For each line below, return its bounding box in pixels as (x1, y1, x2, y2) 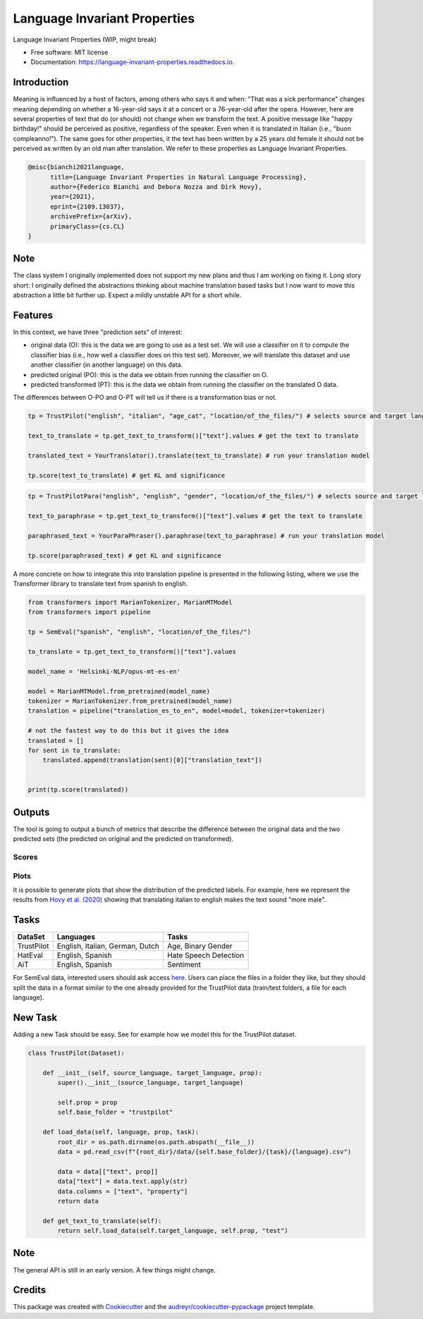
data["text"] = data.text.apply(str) (57, 1177, 188, 1186)
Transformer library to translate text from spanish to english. (13, 579, 188, 588)
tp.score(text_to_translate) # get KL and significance (27, 471, 226, 479)
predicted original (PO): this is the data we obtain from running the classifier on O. (30, 370, 268, 379)
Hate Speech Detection (166, 950, 245, 960)
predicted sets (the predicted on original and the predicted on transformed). (13, 835, 234, 843)
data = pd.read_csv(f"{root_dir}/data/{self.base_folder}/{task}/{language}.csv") (57, 1148, 352, 1155)
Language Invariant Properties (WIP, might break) (13, 35, 157, 44)
